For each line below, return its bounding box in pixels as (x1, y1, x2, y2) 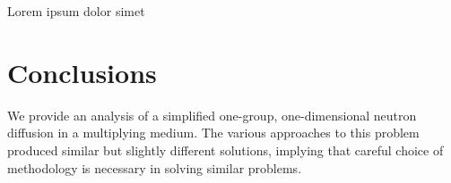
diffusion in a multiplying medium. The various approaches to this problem (7, 123, 420, 142)
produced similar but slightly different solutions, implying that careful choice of (7, 140, 444, 159)
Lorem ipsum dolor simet (7, 2, 145, 20)
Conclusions (7, 54, 157, 90)
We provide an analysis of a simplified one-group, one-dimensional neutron (7, 105, 417, 124)
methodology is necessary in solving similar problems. (7, 158, 302, 177)
